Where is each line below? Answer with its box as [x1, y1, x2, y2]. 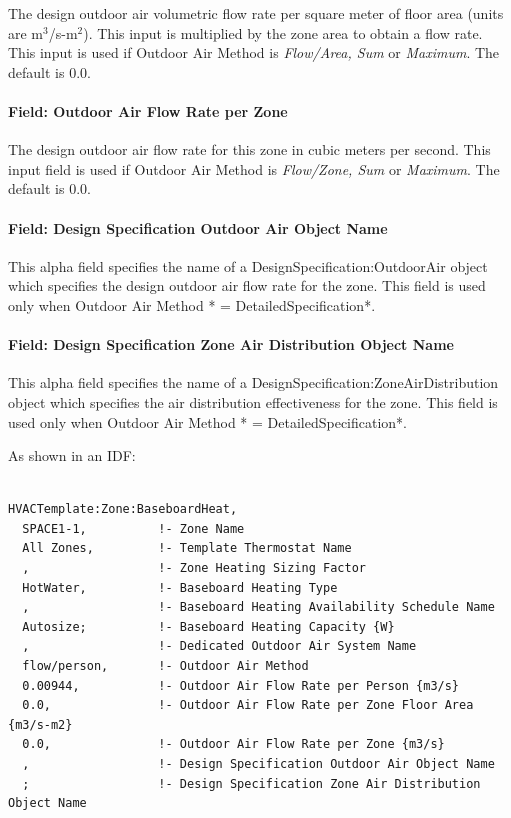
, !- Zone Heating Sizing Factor [22, 561, 366, 576]
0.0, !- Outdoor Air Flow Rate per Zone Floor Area [22, 698, 474, 713]
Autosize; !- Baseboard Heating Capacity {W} [22, 619, 395, 634]
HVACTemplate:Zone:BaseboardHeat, [8, 502, 238, 517]
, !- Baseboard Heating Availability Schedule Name [22, 600, 495, 615]
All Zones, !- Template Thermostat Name [22, 541, 352, 556]
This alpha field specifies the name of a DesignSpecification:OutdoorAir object [8, 255, 488, 276]
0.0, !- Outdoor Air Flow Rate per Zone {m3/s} [22, 737, 445, 752]
